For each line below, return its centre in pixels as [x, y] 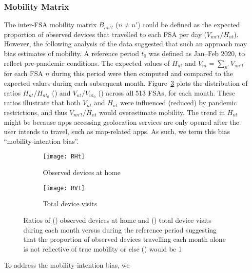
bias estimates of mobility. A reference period [72, 53]
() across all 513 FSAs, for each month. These [166, 92]
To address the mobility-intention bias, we [67, 265]
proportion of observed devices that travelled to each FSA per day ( [105, 34]
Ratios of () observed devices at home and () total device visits [117, 220]
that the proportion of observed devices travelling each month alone [125, 239]
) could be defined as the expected [189, 25]
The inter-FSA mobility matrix [50, 25]
